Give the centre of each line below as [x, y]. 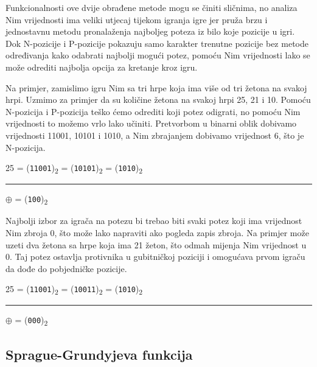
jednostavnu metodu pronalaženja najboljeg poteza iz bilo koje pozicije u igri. [150, 31]
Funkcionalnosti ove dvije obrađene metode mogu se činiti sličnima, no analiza [152, 7]
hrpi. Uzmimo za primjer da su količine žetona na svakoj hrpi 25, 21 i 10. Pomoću [158, 100]
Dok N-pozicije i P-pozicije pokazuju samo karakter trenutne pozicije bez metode [157, 43]
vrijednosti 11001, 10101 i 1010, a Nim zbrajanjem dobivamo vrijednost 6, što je [155, 135]
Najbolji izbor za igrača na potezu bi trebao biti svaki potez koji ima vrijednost [154, 221]
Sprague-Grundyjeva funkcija [99, 354]
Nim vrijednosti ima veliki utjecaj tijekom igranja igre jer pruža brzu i [137, 19]
